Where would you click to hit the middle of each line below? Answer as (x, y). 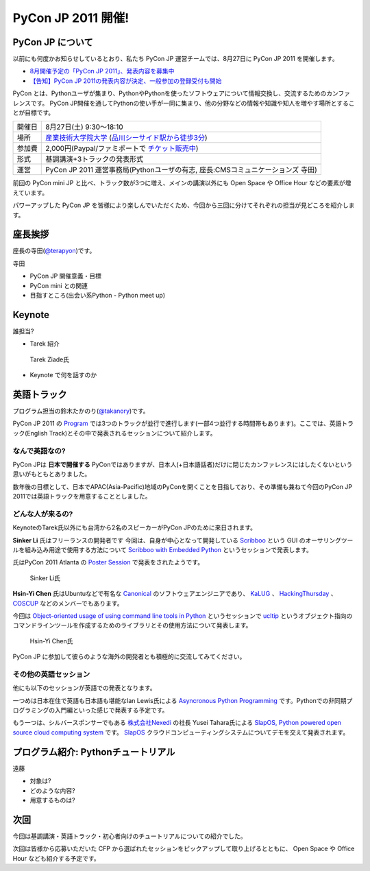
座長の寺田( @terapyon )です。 (54, 251)
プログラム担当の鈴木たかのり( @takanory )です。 (81, 411)
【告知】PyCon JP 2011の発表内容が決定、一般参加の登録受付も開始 (126, 81)
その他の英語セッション (51, 674)
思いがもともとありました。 (52, 474)
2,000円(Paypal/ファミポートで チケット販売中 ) (122, 149)
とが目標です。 (34, 112)
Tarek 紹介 (45, 344)
